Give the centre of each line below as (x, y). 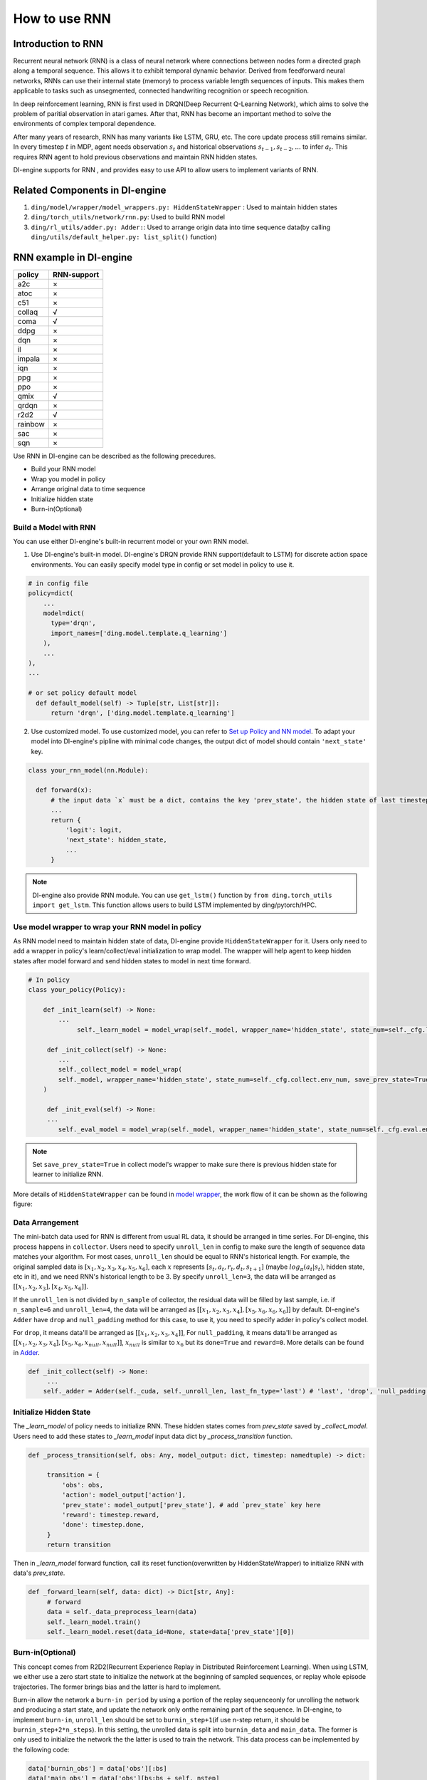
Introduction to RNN (58, 44)
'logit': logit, (94, 830)
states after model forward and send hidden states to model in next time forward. (132, 960)
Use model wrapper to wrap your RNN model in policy (107, 927)
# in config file (58, 583)
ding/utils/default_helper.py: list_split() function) (124, 237)
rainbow (31, 424)
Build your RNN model (63, 469)
